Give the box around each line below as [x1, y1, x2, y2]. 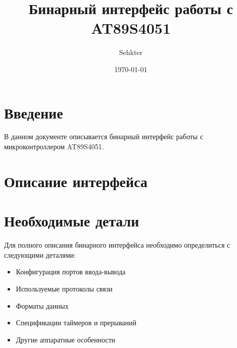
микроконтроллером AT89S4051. [4, 141, 104, 152]
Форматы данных [16, 300, 69, 311]
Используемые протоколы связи [16, 283, 113, 294]
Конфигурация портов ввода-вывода [16, 266, 126, 277]
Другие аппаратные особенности [16, 334, 116, 344]
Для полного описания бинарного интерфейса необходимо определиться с [4, 240, 230, 250]
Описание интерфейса [4, 170, 147, 191]
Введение [4, 102, 63, 123]
